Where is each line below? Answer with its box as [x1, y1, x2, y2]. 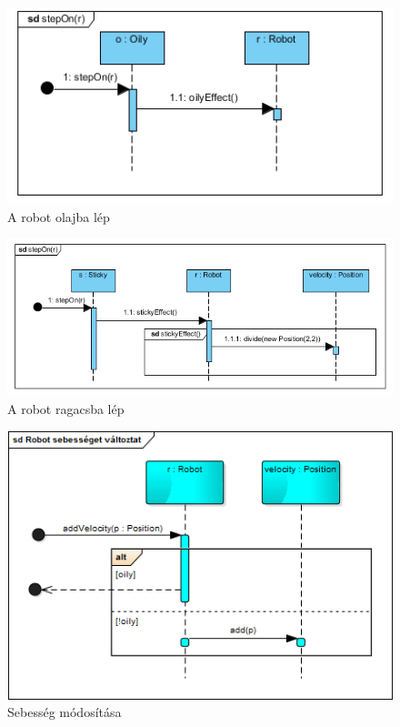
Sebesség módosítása [7, 702, 122, 722]
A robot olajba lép [7, 207, 110, 226]
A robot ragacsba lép [7, 399, 125, 418]
